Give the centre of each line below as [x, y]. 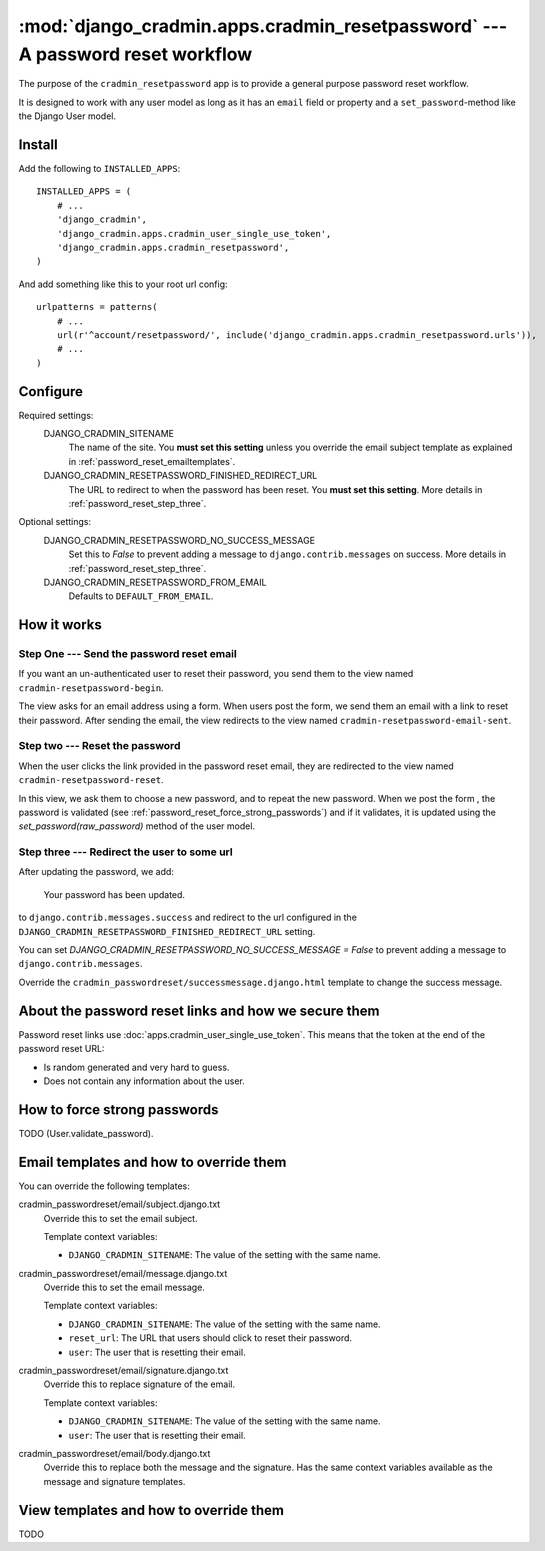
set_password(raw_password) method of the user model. [136, 826]
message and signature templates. [114, 1481]
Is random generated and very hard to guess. [136, 1067]
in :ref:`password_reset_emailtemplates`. [152, 461]
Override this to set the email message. [124, 1287]
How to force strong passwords [118, 1109]
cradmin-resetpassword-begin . [91, 687]
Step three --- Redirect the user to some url [126, 852]
